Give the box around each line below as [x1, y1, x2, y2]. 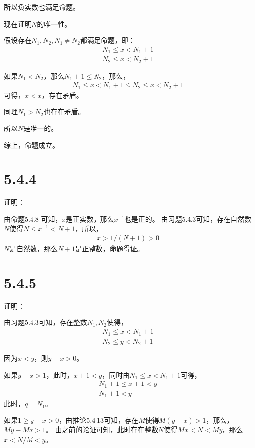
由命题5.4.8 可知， [4, 213, 62, 224]
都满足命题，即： [80, 35, 135, 45]
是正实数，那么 [65, 213, 114, 224]
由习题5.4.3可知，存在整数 [4, 317, 87, 327]
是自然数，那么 [9, 243, 58, 254]
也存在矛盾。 [43, 106, 85, 117]
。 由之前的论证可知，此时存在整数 [45, 424, 159, 435]
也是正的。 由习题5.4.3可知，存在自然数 [124, 213, 252, 224]
